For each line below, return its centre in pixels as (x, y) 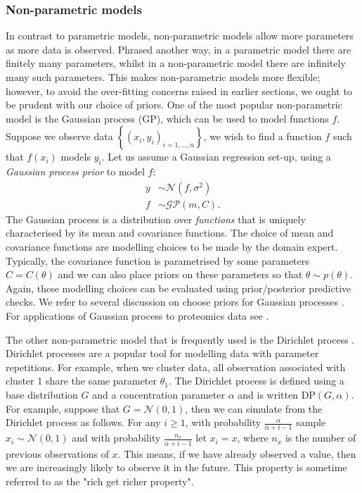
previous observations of (57, 453)
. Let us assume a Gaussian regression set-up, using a (216, 157)
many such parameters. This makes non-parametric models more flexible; (163, 77)
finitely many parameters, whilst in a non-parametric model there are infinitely (176, 63)
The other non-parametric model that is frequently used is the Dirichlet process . (180, 339)
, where (253, 438)
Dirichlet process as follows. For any (83, 422)
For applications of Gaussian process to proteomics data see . (137, 315)
